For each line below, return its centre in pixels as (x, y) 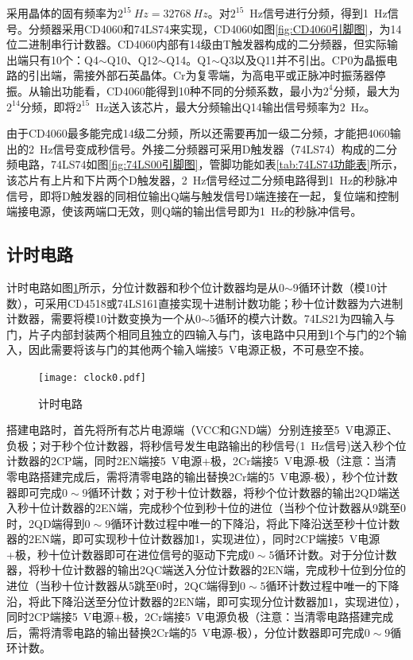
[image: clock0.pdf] (93, 377)
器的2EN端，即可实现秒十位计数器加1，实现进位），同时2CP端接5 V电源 (193, 539)
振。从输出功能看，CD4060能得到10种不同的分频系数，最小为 (165, 90)
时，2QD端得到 (46, 523)
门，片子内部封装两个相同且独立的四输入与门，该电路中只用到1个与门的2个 (201, 334)
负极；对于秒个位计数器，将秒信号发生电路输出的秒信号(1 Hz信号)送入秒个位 (206, 445)
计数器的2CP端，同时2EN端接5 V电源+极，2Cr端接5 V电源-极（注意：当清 (201, 461)
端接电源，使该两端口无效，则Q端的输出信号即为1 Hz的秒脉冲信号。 (184, 211)
